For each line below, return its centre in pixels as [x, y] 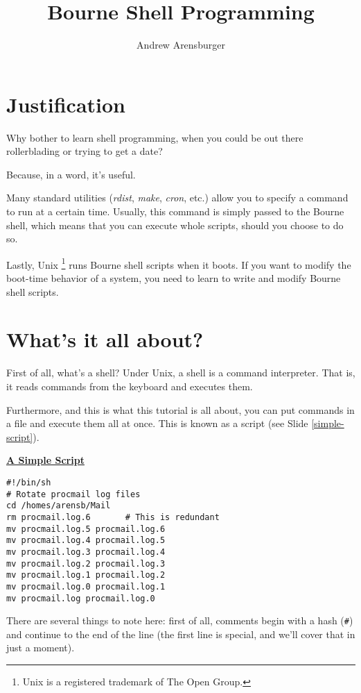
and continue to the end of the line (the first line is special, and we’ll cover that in [181, 634]
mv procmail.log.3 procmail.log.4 [86, 552]
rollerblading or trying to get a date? [85, 151]
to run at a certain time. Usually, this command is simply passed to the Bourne [175, 211]
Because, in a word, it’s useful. [71, 174]
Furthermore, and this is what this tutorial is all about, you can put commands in [180, 409]
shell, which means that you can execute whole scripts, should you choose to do [175, 225]
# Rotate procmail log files [73, 494]
